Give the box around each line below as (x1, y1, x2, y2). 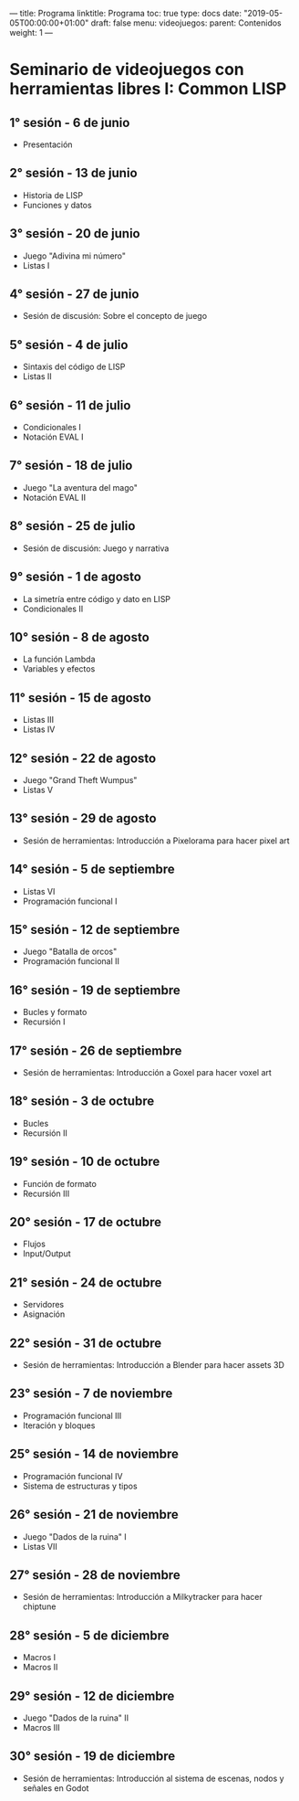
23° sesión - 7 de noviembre (9, 1386, 173, 1402)
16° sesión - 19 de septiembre (9, 982, 180, 998)
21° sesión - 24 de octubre (9, 1275, 162, 1290)
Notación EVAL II (22, 492, 87, 503)
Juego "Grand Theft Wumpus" (22, 774, 138, 785)
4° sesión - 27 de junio (9, 287, 139, 302)
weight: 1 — (9, 27, 53, 37)
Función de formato (22, 1178, 98, 1189)
